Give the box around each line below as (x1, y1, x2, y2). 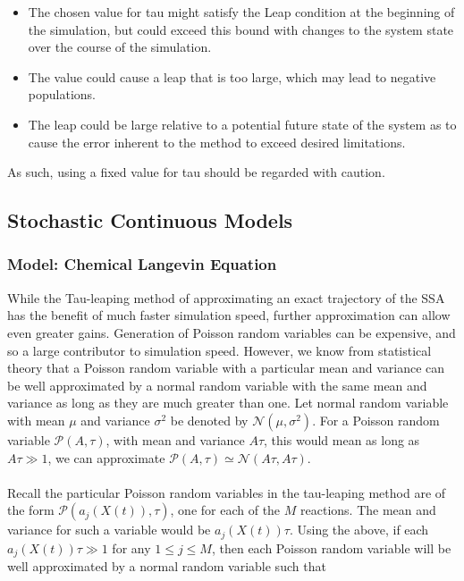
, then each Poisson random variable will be (211, 538, 451, 557)
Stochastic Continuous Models (7, 206, 293, 234)
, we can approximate (47, 448, 165, 467)
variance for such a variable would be (7, 520, 211, 539)
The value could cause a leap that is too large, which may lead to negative (28, 67, 436, 86)
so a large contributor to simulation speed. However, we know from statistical (7, 341, 432, 359)
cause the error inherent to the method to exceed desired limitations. (28, 132, 406, 151)
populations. (28, 85, 96, 104)
